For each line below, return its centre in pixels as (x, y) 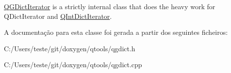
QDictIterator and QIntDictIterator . (58, 16)
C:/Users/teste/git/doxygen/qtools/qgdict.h (70, 48)
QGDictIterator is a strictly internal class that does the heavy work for (110, 6)
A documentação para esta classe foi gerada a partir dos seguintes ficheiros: (116, 32)
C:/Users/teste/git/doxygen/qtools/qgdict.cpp (73, 65)
